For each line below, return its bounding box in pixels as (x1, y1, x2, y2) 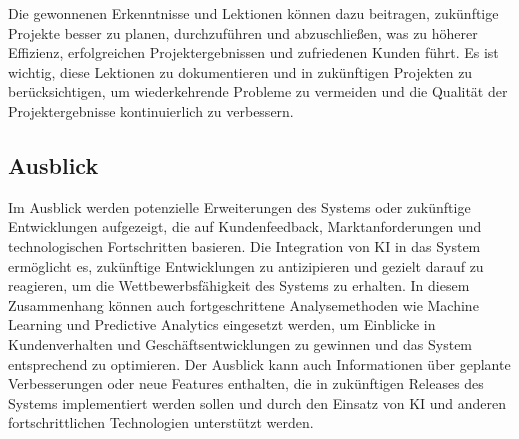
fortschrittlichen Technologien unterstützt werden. (8, 412, 314, 433)
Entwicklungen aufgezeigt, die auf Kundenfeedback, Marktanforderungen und (8, 216, 482, 237)
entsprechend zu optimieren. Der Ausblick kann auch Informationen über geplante (8, 353, 511, 374)
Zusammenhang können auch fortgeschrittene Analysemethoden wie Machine (8, 294, 479, 315)
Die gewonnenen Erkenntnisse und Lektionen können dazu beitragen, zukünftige (8, 3, 499, 23)
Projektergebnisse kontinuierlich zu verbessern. (8, 100, 294, 121)
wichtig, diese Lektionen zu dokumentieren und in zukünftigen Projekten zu (8, 61, 473, 82)
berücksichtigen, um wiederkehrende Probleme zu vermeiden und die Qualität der (8, 81, 508, 102)
